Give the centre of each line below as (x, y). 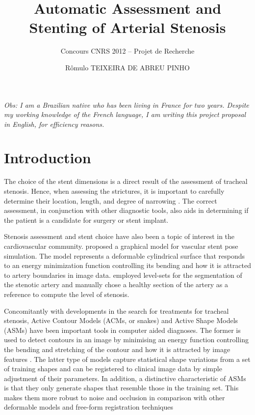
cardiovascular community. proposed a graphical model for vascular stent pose (121, 246)
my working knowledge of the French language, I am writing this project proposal (125, 114)
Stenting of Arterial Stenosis (127, 27)
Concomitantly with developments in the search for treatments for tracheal (116, 311)
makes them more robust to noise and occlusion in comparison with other (115, 397)
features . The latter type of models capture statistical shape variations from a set (127, 359)
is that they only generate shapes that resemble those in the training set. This (121, 388)
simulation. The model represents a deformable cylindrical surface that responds (125, 255)
